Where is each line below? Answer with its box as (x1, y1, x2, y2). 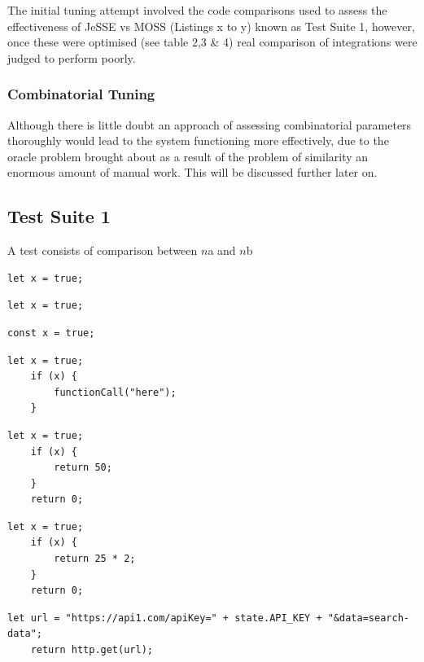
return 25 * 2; (54, 553, 136, 565)
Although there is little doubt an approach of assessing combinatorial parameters (7, 116, 412, 133)
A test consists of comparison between (7, 242, 198, 259)
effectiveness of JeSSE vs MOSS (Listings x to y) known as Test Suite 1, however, (7, 17, 415, 34)
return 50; (54, 462, 112, 474)
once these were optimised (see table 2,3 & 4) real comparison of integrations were (7, 33, 417, 50)
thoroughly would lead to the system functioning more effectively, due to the (7, 132, 389, 149)
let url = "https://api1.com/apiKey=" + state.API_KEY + (7, 612, 322, 624)
